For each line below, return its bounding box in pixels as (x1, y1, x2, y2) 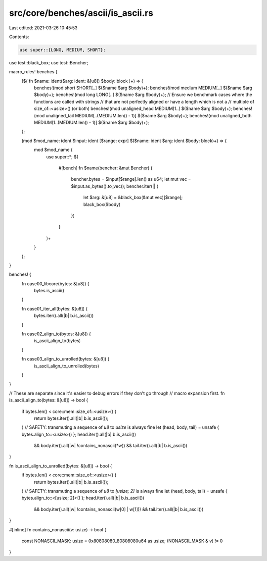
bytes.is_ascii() (34, 288, 64, 294)
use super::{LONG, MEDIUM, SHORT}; (19, 47, 106, 52)
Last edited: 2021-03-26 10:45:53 (9, 25, 78, 31)
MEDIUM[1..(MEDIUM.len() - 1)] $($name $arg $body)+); (34, 119, 149, 126)
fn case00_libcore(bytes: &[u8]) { (21, 280, 89, 287)
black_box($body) (83, 201, 121, 207)
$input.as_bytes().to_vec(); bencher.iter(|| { (71, 183, 159, 189)
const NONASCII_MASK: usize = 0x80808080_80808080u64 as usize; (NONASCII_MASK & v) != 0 (21, 538, 223, 544)
